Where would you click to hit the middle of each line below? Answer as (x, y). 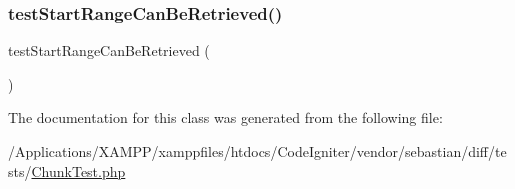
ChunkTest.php (78, 170)
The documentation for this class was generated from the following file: (225, 117)
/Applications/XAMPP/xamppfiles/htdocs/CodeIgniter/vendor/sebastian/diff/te (257, 151)
